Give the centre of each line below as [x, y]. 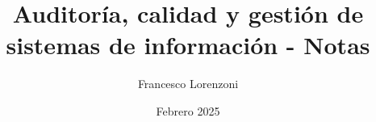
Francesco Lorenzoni [188, 84]
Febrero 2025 [188, 110]
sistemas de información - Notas [188, 45]
